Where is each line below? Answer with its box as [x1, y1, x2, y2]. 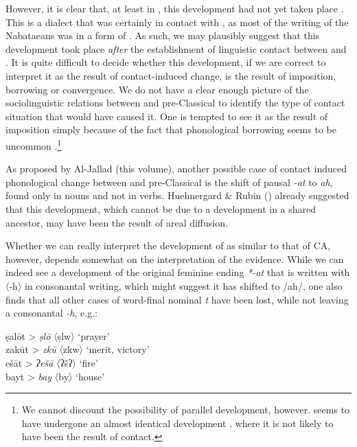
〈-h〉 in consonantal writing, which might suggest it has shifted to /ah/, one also [5, 278, 343, 293]
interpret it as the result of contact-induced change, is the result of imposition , [5, 68, 336, 82]
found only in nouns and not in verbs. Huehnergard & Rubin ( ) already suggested [5, 188, 349, 203]
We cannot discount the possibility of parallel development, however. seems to [21, 402, 350, 417]
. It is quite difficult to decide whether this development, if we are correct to [5, 55, 326, 69]
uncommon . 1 [5, 136, 62, 152]
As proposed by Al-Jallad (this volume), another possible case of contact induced [5, 161, 347, 176]
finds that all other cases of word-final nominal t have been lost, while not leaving [5, 292, 349, 306]
